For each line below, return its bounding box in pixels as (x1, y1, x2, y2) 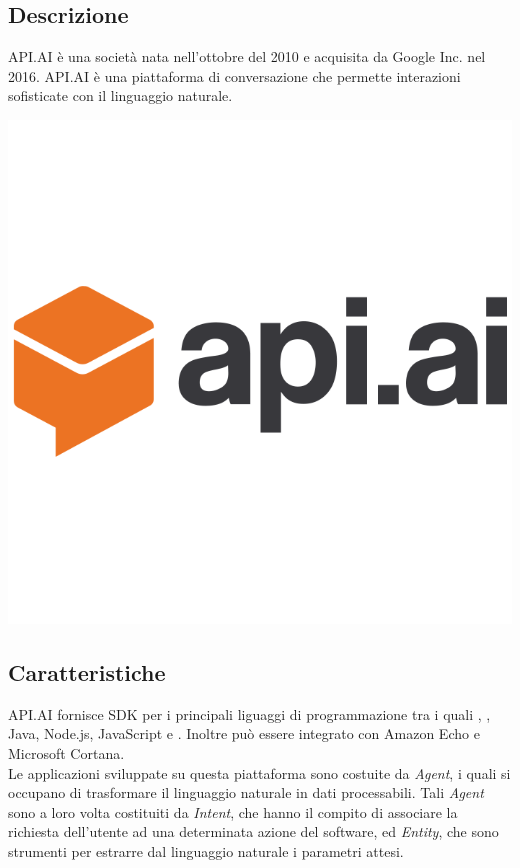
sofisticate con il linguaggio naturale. (8, 85, 233, 106)
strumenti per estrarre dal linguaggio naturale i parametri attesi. (8, 840, 404, 861)
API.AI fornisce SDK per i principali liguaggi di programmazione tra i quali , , (8, 703, 491, 724)
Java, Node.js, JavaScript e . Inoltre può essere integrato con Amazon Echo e (8, 723, 480, 744)
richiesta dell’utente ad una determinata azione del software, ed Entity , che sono (8, 821, 499, 842)
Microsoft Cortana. (8, 742, 125, 763)
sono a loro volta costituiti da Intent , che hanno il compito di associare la (8, 801, 458, 822)
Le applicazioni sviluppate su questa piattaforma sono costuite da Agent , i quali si (8, 762, 511, 783)
